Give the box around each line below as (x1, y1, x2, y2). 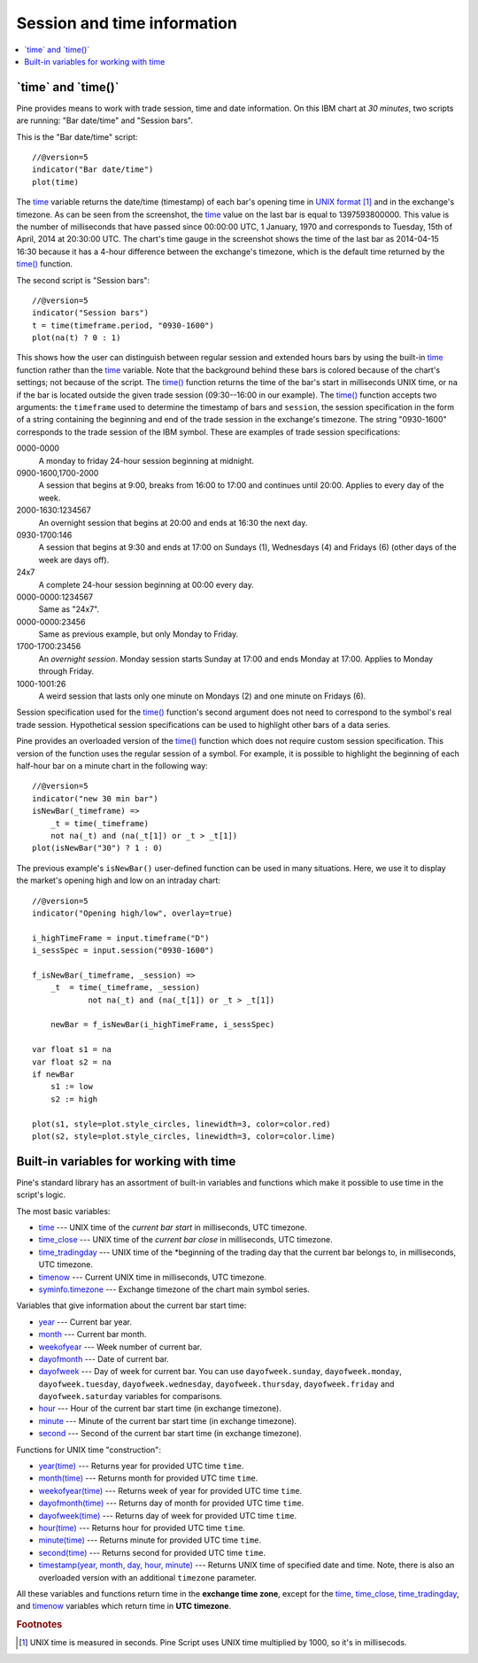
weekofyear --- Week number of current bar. (38, 1342, 203, 1352)
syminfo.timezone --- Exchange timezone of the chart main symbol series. (38, 1284, 310, 1295)
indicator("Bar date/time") (32, 165, 154, 174)
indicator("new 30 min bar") (32, 793, 158, 803)
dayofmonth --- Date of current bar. (38, 1353, 170, 1364)
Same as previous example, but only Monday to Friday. (38, 629, 239, 639)
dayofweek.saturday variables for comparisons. (38, 1391, 223, 1402)
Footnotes (16, 1619, 63, 1631)
